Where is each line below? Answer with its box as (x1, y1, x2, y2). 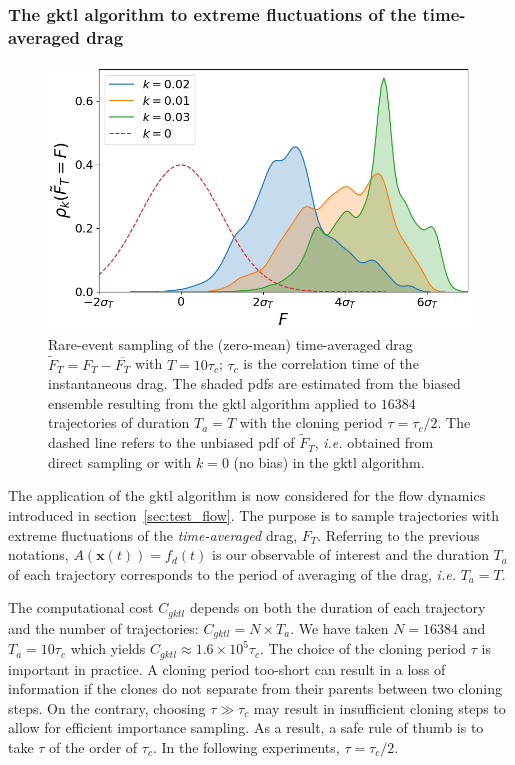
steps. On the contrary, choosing (8, 697, 206, 718)
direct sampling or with (48, 451, 192, 472)
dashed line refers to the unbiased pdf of (48, 432, 295, 453)
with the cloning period (239, 412, 383, 433)
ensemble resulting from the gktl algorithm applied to (48, 392, 377, 413)
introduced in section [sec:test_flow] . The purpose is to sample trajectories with (8, 504, 500, 525)
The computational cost (8, 597, 154, 618)
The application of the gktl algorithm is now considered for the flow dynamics (8, 485, 486, 506)
